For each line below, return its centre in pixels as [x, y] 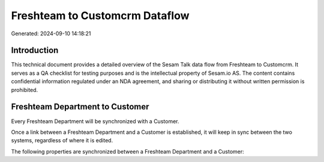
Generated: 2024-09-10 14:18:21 [51, 33]
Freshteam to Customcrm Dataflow [100, 16]
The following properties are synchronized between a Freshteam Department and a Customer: [127, 151]
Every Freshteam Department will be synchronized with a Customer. [95, 121]
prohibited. [25, 90]
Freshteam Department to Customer [80, 107]
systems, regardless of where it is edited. [62, 140]
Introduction [35, 51]
